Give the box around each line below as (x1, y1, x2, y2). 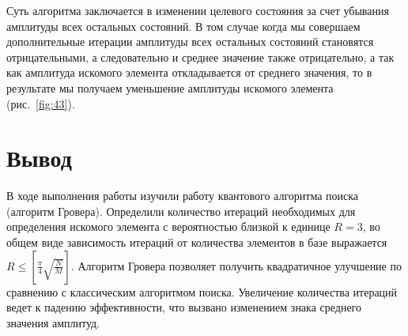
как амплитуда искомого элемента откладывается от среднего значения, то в (6, 64, 372, 81)
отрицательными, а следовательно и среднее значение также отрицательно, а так (6, 48, 395, 65)
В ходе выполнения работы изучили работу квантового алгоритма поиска (6, 187, 359, 204)
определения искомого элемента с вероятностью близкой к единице (6, 218, 331, 235)
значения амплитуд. (6, 314, 100, 330)
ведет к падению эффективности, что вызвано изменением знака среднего (6, 299, 362, 315)
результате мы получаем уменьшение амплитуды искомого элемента (6, 79, 334, 96)
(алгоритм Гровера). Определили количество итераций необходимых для (6, 202, 356, 219)
